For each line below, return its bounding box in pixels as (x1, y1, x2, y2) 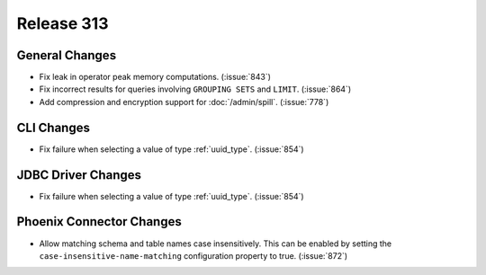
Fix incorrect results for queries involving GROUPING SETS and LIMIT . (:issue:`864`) (39, 84, 351, 94)
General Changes (16, 48, 117, 63)
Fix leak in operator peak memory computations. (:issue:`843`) (39, 72, 272, 83)
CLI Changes (16, 120, 90, 135)
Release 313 (16, 13, 109, 33)
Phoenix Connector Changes (16, 214, 182, 229)
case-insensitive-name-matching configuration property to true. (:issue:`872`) (39, 250, 348, 261)
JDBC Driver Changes (16, 167, 142, 182)
